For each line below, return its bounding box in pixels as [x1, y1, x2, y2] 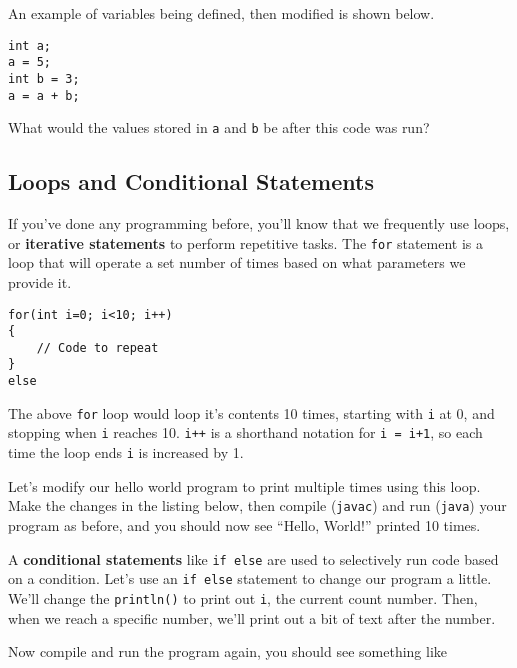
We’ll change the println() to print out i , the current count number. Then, [8, 587, 478, 608]
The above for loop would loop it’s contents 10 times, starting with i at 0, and [8, 402, 495, 423]
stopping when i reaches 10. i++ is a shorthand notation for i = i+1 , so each [8, 422, 483, 443]
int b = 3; [8, 71, 80, 86]
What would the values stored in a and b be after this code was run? [8, 117, 430, 138]
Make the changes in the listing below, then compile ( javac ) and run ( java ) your [8, 495, 507, 516]
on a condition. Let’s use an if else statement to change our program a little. [8, 568, 492, 589]
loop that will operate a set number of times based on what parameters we [8, 252, 466, 273]
